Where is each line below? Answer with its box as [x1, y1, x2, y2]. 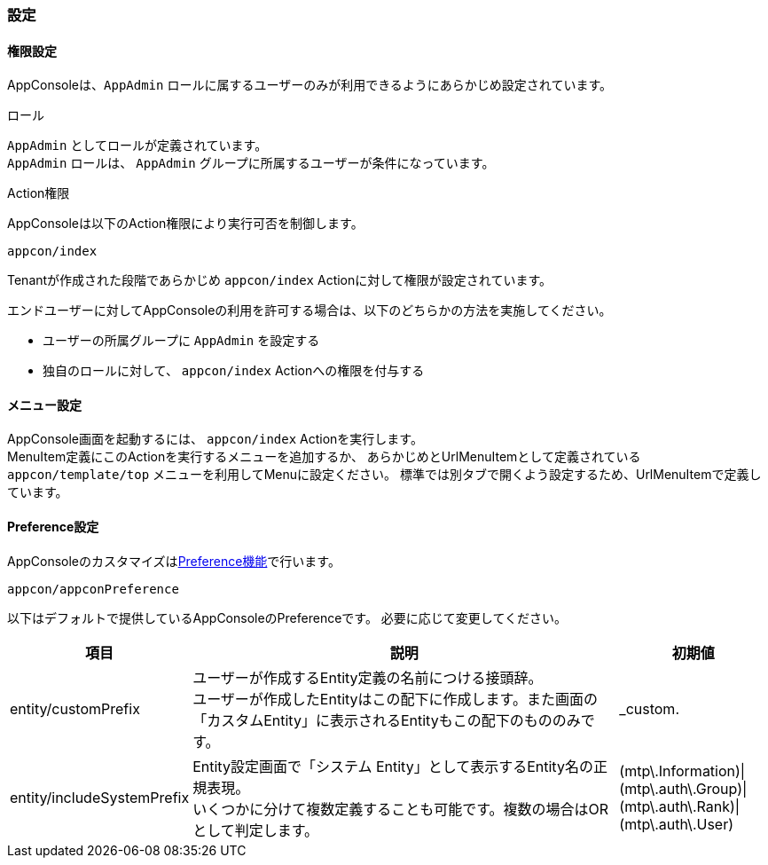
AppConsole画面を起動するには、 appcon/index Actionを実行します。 [7, 431, 423, 447]
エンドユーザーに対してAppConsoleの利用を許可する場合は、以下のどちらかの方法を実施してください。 [7, 303, 612, 318]
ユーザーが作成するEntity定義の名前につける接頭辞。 [192, 668, 543, 687]
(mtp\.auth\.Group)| [619, 779, 748, 798]
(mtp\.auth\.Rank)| [619, 797, 741, 815]
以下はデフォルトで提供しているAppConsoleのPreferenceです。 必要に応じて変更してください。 [7, 609, 568, 625]
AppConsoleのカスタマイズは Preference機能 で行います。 [7, 553, 341, 569]
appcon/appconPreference [7, 581, 179, 596]
